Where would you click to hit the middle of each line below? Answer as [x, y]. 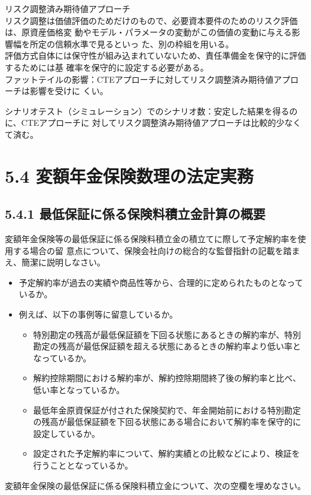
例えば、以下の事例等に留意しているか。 [98, 314]
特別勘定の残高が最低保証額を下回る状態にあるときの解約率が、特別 [167, 334]
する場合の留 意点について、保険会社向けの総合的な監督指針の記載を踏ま [156, 250]
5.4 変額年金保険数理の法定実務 [129, 175]
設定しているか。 [66, 433]
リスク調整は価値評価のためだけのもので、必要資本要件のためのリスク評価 [151, 20]
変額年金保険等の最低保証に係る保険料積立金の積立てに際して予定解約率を [151, 239]
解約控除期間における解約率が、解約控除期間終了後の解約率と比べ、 [167, 378]
